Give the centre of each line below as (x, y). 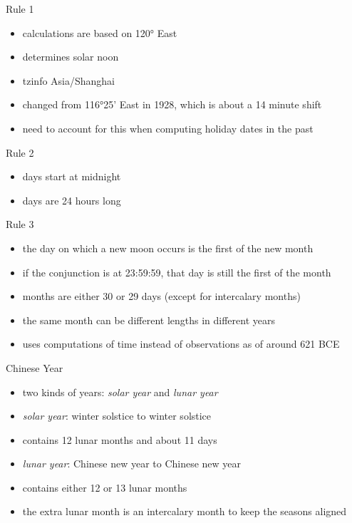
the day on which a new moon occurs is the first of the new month (168, 248)
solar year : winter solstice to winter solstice (117, 416)
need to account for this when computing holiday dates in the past (168, 128)
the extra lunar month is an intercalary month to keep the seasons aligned (185, 511)
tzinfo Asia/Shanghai (69, 80)
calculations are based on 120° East (100, 32)
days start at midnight (72, 176)
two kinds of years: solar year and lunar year (120, 392)
